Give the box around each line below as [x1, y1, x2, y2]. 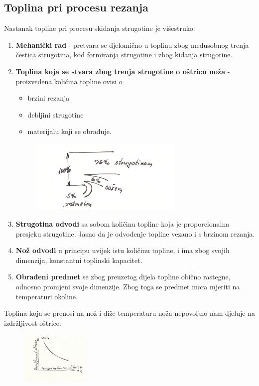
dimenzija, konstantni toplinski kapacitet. [15, 255, 142, 265]
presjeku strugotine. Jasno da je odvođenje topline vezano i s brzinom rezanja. [15, 228, 255, 239]
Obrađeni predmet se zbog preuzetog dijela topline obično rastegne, [15, 271, 231, 282]
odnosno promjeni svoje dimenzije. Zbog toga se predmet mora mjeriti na [15, 281, 240, 292]
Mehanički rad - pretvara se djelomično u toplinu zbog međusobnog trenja [15, 39, 249, 50]
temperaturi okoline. [15, 291, 78, 301]
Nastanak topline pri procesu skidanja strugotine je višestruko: [4, 23, 195, 33]
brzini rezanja [27, 93, 70, 103]
